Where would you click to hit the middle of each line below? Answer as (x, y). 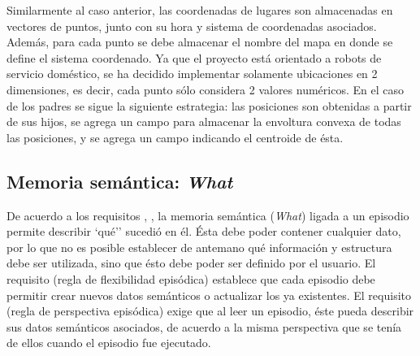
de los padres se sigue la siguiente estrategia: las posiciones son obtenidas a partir (209, 105)
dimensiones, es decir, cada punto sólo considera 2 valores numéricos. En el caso (205, 89)
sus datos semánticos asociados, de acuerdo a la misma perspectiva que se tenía (204, 326)
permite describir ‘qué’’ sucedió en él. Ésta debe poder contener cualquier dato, (204, 231)
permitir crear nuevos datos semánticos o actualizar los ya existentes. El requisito (209, 295)
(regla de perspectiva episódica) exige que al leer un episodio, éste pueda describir (210, 311)
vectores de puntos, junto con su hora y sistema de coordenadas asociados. (192, 26)
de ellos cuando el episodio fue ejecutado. (109, 343)
